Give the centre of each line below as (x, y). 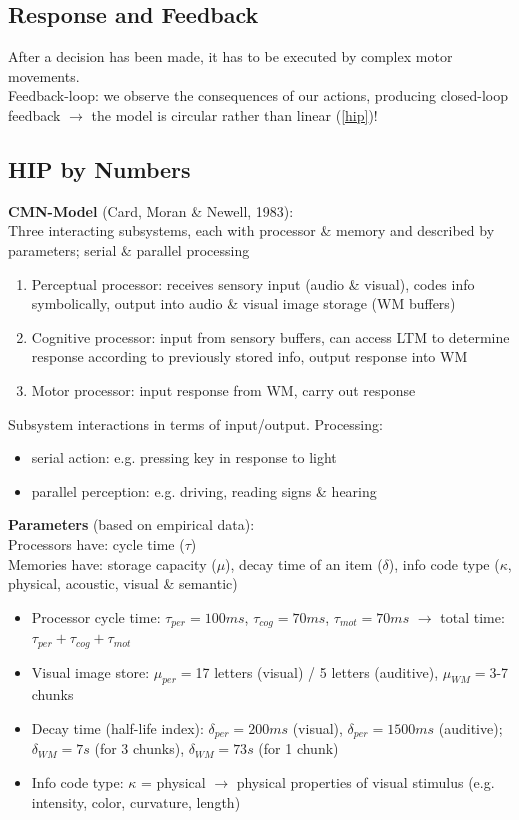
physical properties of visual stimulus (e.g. (365, 782)
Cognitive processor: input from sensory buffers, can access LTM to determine (270, 336)
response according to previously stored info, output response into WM (249, 356)
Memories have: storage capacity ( (112, 563)
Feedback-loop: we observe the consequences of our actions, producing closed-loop (258, 95)
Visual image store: (90, 671)
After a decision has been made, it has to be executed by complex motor (230, 56)
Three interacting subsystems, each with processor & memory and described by (251, 230)
